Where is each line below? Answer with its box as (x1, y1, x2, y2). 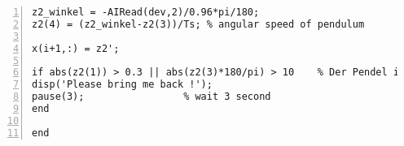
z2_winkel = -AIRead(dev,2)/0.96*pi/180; (32, 6, 260, 18)
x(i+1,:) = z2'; (32, 42, 120, 54)
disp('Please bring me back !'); (32, 79, 213, 91)
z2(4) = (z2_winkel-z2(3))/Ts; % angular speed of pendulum (32, 18, 365, 30)
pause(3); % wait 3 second (32, 91, 271, 103)
